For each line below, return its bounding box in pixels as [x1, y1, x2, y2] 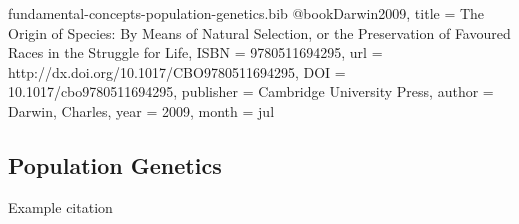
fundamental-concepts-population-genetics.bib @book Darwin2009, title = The [8, 3, 485, 23]
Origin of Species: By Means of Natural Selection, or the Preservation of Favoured [8, 22, 511, 43]
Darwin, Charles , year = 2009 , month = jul [8, 100, 275, 121]
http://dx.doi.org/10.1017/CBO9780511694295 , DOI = [8, 61, 346, 82]
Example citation [8, 196, 113, 217]
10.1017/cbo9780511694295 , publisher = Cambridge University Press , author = [8, 81, 494, 102]
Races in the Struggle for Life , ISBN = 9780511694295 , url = [8, 42, 383, 63]
